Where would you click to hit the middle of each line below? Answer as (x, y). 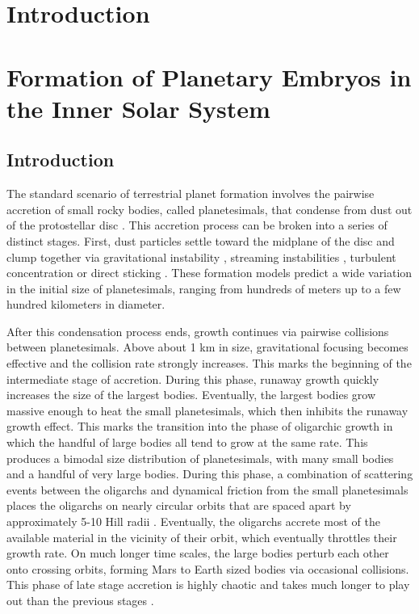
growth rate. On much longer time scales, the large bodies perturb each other (198, 553)
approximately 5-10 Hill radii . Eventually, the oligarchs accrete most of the (193, 521)
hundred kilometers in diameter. (86, 304)
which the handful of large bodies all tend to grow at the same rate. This (187, 442)
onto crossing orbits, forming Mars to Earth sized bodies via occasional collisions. (208, 568)
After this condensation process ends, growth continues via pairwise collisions (198, 331)
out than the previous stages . (80, 600)
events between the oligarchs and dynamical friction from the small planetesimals (207, 489)
